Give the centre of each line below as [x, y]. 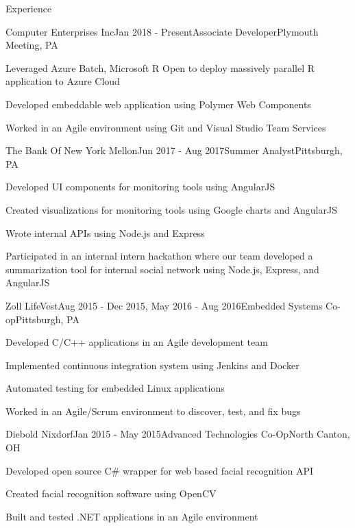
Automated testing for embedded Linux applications [115, 388]
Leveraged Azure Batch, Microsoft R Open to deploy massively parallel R [160, 67]
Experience [29, 8]
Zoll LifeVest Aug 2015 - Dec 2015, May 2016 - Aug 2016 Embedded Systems [164, 305]
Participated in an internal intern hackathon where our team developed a [159, 256]
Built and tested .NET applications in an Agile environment [132, 516]
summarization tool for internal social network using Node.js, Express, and [162, 269]
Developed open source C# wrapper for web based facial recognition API [160, 470]
